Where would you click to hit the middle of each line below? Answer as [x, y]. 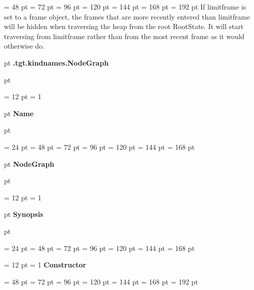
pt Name [19, 113]
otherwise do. [24, 46]
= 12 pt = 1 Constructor [45, 265]
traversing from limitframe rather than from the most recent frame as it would [124, 36]
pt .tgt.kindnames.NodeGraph [56, 62]
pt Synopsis [24, 214]
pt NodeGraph [29, 164]
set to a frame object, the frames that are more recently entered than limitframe [127, 16]
